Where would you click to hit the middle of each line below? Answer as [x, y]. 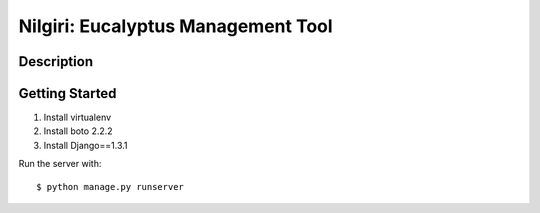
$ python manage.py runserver [110, 186]
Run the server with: [60, 164]
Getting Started [67, 93]
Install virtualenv [77, 117]
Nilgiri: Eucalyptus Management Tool [176, 26]
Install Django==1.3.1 [85, 145]
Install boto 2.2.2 [78, 131]
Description [56, 61]
